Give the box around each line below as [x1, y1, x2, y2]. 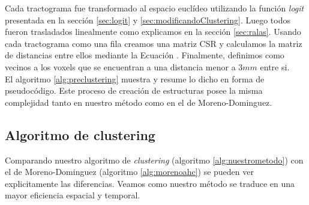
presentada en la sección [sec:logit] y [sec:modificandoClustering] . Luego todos [5, 13, 290, 26]
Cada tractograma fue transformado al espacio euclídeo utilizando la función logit [5, 2, 304, 14]
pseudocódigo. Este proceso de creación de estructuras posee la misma [5, 84, 263, 97]
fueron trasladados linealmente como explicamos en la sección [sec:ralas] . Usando [5, 25, 301, 38]
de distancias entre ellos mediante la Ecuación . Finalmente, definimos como [5, 49, 284, 61]
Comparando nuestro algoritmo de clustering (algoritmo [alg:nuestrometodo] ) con [5, 153, 304, 166]
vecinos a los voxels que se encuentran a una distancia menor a [5, 60, 236, 73]
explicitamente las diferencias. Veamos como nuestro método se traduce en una [5, 177, 295, 189]
